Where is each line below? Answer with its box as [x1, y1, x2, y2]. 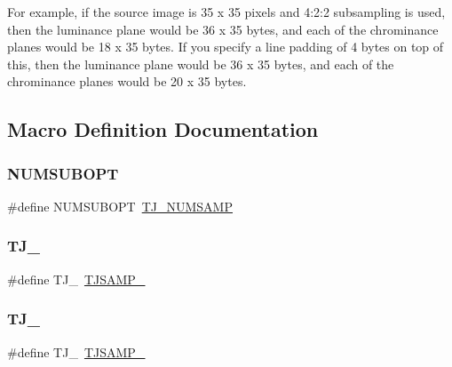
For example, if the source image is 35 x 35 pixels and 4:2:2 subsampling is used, [7, 3, 446, 20]
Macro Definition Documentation [7, 116, 319, 143]
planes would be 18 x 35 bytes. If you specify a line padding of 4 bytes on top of [7, 37, 444, 56]
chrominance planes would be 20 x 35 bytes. [7, 72, 247, 91]
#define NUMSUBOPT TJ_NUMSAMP [7, 196, 233, 215]
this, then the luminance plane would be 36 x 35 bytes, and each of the [7, 54, 394, 73]
